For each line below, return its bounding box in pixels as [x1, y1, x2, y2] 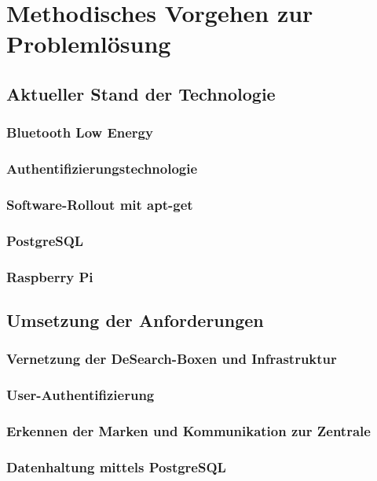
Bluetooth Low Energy [6, 123, 153, 142]
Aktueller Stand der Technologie [6, 81, 276, 105]
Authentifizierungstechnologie [6, 159, 198, 178]
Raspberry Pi [6, 266, 93, 286]
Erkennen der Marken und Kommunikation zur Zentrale [6, 420, 371, 440]
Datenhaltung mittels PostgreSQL [6, 457, 226, 476]
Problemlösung [6, 28, 171, 60]
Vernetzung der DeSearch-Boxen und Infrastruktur [6, 349, 337, 369]
